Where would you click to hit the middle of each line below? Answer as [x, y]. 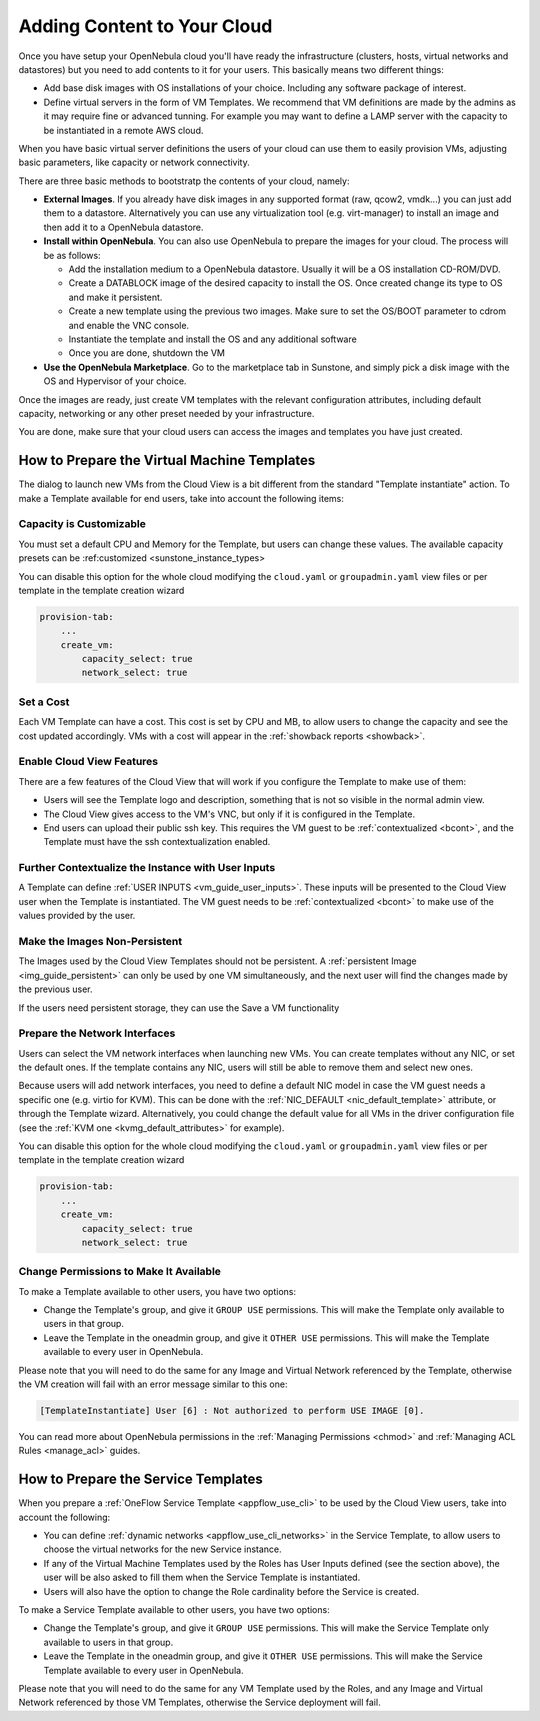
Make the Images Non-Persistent [100, 941]
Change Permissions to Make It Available [120, 1272]
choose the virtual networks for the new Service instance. [162, 1549]
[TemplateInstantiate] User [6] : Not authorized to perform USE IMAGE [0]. [232, 1411]
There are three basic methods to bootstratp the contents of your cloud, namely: [184, 181]
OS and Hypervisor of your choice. [115, 381]
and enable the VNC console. [129, 325]
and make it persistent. [115, 297]
